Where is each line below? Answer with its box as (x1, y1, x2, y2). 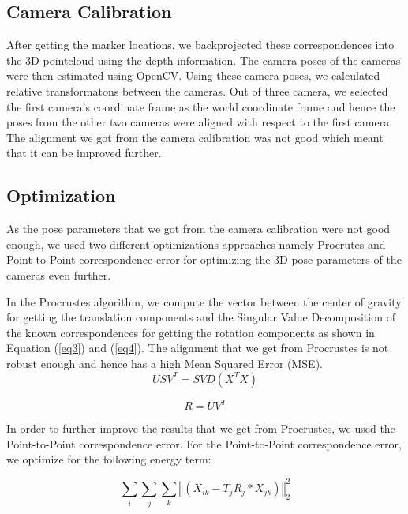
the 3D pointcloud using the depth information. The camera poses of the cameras (6, 51, 401, 68)
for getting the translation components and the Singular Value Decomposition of (6, 309, 395, 325)
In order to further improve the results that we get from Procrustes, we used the (6, 420, 395, 436)
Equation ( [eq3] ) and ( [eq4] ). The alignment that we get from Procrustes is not (6, 340, 389, 356)
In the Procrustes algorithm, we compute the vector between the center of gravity (6, 293, 402, 310)
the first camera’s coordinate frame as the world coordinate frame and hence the (6, 98, 395, 114)
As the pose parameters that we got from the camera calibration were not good (6, 220, 391, 237)
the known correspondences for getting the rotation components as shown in (6, 324, 375, 340)
